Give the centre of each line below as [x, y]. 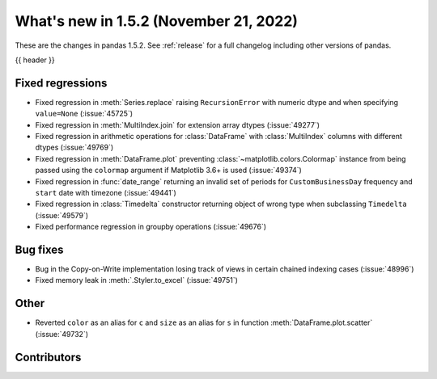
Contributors [48, 357]
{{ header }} [35, 60]
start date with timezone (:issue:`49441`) [106, 192]
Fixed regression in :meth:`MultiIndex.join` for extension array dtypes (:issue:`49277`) [177, 124]
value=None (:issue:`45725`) [84, 114]
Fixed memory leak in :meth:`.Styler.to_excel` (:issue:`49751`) [137, 280]
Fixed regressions [61, 83]
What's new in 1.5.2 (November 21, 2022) [157, 21]
